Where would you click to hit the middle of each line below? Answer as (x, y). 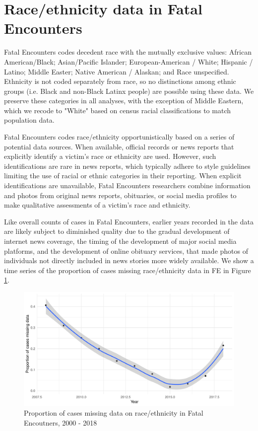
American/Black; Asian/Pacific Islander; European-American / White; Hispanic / (129, 61)
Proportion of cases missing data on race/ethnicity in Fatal (114, 413)
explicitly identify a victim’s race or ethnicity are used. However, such (110, 156)
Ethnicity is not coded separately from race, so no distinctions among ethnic (120, 81)
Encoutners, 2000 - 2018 (61, 422)
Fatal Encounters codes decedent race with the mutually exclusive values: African (128, 52)
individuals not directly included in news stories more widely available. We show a (129, 260)
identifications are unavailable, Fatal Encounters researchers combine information (127, 185)
